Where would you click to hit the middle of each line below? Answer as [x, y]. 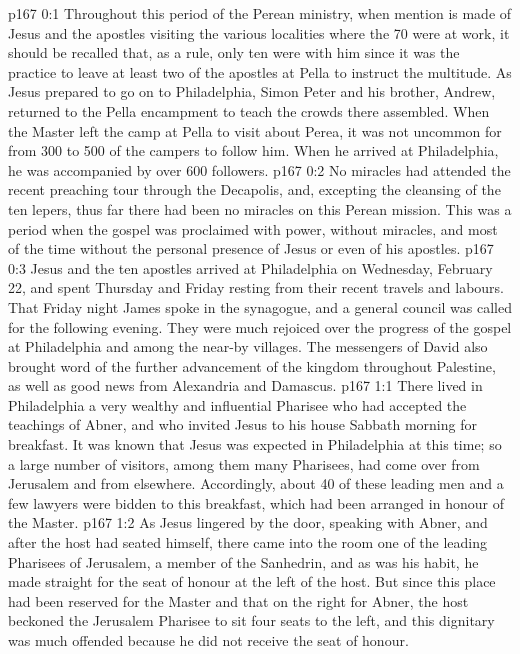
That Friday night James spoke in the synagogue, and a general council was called [260, 306]
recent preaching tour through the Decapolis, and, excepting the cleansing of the [254, 189]
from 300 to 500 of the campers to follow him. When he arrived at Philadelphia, [253, 150]
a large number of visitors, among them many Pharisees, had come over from [244, 463]
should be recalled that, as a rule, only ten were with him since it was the [234, 52]
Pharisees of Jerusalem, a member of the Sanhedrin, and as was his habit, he [243, 561]
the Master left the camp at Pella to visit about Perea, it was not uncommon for [255, 130]
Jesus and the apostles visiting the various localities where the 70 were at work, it [259, 32]
